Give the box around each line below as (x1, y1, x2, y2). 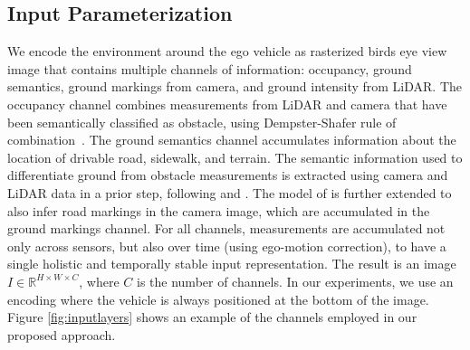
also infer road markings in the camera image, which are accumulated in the (7, 201, 430, 220)
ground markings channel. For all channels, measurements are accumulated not (7, 219, 446, 238)
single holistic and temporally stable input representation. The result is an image (7, 254, 456, 273)
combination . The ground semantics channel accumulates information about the (7, 130, 456, 149)
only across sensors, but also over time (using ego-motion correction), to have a (7, 236, 446, 255)
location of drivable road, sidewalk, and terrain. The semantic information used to (7, 147, 463, 166)
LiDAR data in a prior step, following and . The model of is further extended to (7, 183, 452, 202)
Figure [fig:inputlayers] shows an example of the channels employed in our (7, 307, 417, 326)
